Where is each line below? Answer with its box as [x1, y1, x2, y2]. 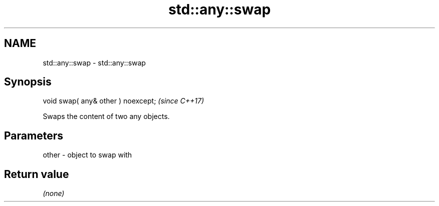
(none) [43, 189, 65, 198]
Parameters [4, 129, 63, 142]
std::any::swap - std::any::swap [43, 58, 146, 67]
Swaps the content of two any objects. [43, 112, 170, 121]
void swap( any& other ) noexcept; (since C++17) [43, 96, 204, 105]
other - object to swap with [43, 150, 132, 159]
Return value [4, 167, 69, 180]
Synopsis [4, 75, 52, 88]
